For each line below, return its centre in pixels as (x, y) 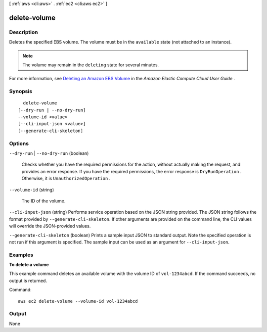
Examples (21, 255)
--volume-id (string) (32, 190)
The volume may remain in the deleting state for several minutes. (91, 65)
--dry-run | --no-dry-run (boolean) (49, 153)
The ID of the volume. (44, 201)
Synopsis (21, 92)
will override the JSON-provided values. (50, 226)
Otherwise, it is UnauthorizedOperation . (66, 179)
